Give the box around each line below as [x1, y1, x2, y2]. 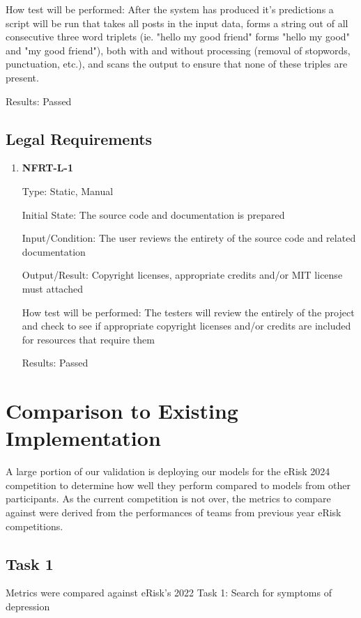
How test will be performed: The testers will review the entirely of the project [22, 304, 355, 319]
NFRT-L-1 [22, 160, 73, 175]
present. [6, 70, 39, 84]
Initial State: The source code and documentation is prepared [22, 207, 285, 222]
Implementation [6, 424, 161, 452]
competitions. [6, 518, 63, 533]
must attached [22, 281, 83, 295]
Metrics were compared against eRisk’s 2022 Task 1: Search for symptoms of [6, 585, 332, 600]
